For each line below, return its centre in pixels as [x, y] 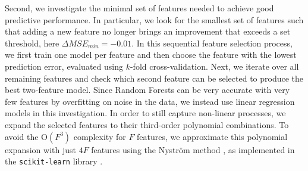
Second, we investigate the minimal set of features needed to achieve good [139, 8]
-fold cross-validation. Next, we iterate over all [214, 66]
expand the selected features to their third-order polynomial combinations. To [147, 124]
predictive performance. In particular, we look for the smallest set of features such [154, 19]
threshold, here [32, 43]
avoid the [22, 136]
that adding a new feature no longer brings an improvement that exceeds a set [148, 31]
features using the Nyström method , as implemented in [193, 149]
